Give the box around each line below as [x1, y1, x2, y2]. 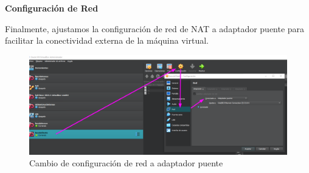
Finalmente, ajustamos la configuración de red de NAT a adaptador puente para [5, 22, 305, 35]
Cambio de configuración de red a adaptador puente [29, 157, 223, 169]
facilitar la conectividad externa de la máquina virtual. [5, 34, 209, 47]
